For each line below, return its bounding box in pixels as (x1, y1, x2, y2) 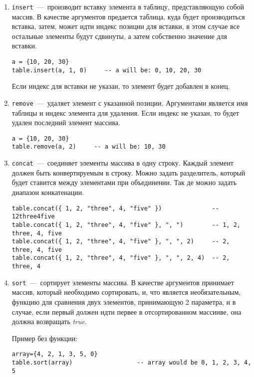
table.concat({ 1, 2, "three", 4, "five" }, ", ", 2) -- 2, (11, 238, 230, 245)
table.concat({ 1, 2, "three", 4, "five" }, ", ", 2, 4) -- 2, (11, 254, 230, 262)
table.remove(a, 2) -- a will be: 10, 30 (11, 143, 166, 151)
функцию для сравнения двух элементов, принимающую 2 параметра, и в (11, 297, 236, 307)
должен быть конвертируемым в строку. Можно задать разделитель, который (11, 167, 246, 178)
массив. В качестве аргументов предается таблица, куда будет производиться (11, 11, 245, 21)
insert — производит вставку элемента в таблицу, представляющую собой (11, 1, 245, 11)
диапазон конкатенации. (11, 187, 84, 197)
